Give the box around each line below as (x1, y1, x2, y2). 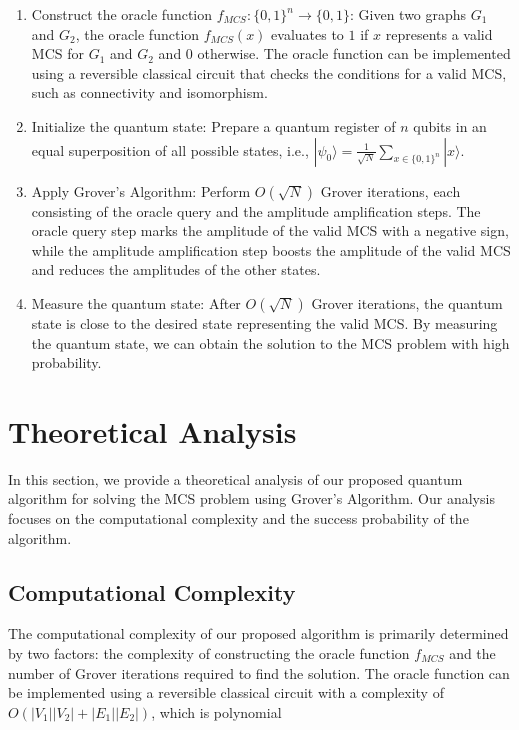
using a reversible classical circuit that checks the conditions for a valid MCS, (31, 62, 507, 83)
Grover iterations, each (320, 180, 461, 201)
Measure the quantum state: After (31, 292, 241, 313)
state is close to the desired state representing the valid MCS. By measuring (31, 312, 498, 333)
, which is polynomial (151, 701, 282, 722)
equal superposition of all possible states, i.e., (31, 139, 309, 160)
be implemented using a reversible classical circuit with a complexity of (8, 682, 444, 703)
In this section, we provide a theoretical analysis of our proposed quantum (8, 468, 463, 489)
